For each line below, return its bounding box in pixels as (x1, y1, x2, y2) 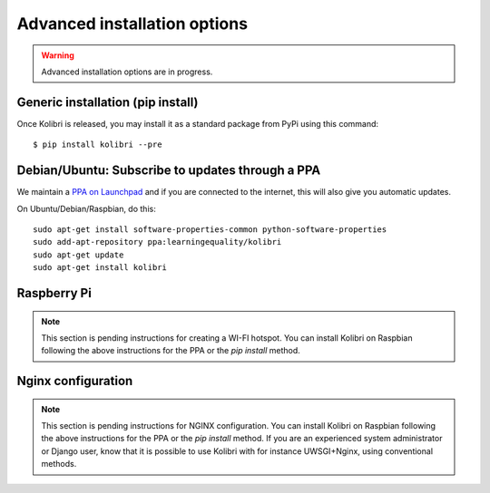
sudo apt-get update (33, 249, 124, 260)
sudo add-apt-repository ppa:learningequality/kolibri (33, 237, 282, 247)
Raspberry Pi (16, 285, 93, 301)
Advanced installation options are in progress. (41, 66, 213, 77)
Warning (41, 50, 74, 61)
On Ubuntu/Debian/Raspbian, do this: (16, 203, 156, 214)
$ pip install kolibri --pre (33, 140, 162, 150)
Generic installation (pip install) (16, 94, 199, 110)
